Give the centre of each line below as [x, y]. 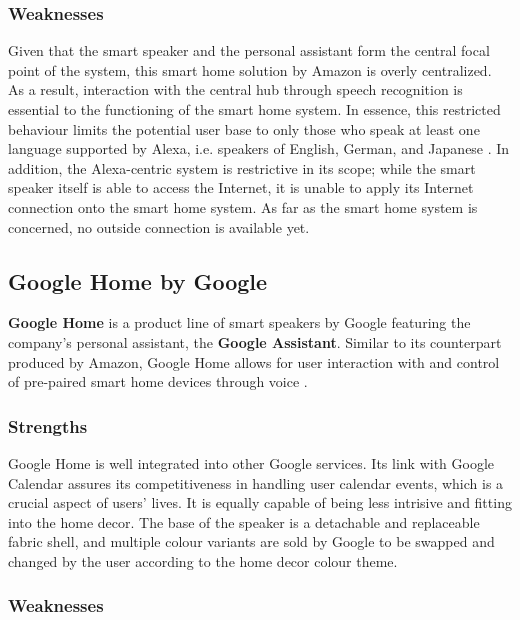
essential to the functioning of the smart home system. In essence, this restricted [254, 109]
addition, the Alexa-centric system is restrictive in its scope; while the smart [242, 167]
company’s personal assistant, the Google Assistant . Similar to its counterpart [255, 341]
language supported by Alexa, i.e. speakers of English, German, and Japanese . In [259, 148]
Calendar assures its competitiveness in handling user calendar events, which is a [256, 482]
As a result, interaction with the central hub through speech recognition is [235, 89]
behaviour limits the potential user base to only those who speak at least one [244, 128]
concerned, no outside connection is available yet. [159, 226]
